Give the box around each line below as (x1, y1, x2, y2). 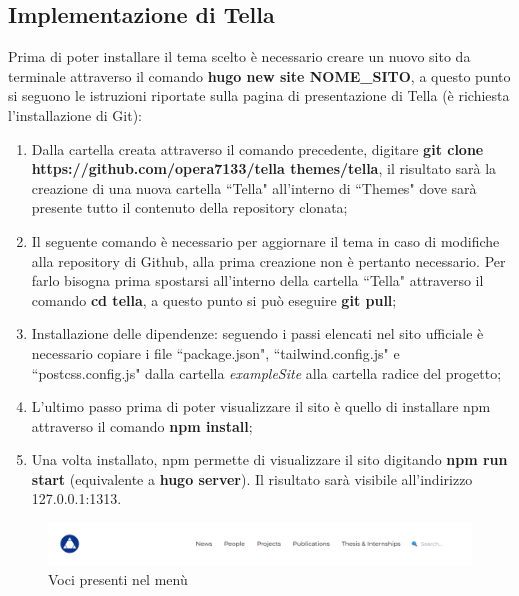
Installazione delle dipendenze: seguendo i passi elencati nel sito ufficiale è (31, 323, 484, 344)
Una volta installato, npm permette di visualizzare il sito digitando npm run (31, 449, 508, 470)
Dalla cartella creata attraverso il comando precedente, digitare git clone (31, 138, 484, 159)
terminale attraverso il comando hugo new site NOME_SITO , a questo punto (8, 65, 511, 86)
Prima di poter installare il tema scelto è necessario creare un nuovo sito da (8, 46, 471, 67)
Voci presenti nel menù (48, 568, 188, 589)
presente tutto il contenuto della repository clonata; (31, 197, 348, 218)
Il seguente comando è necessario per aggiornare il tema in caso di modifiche (31, 230, 500, 251)
